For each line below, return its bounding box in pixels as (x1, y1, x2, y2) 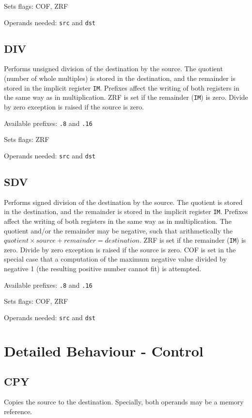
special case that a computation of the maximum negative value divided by (4, 254, 227, 264)
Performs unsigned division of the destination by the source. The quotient (4, 63, 223, 74)
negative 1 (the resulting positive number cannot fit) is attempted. (4, 263, 202, 273)
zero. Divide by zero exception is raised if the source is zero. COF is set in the (4, 244, 236, 254)
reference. (4, 406, 32, 416)
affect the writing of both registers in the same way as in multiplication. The (4, 216, 232, 226)
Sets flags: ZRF (4, 134, 49, 144)
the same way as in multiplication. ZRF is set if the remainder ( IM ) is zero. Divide (4, 92, 248, 102)
